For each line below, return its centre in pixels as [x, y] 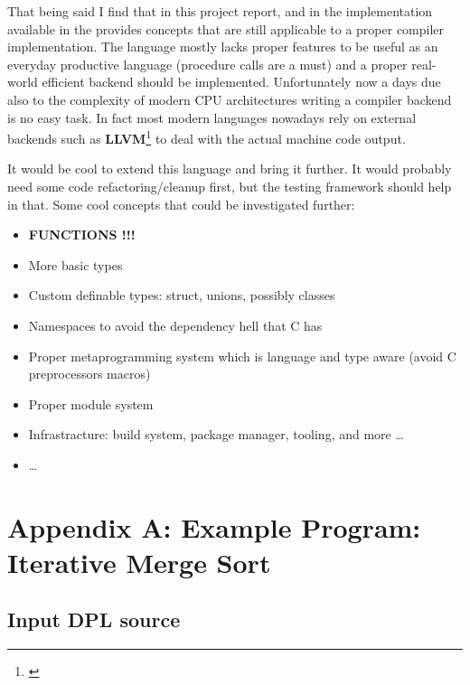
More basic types [75, 264]
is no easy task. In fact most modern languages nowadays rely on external [212, 117]
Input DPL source [94, 619]
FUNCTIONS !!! [82, 235]
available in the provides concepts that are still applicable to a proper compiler [226, 28]
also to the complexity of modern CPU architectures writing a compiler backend [230, 99]
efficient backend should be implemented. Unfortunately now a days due [241, 82]
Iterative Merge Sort [139, 562]
